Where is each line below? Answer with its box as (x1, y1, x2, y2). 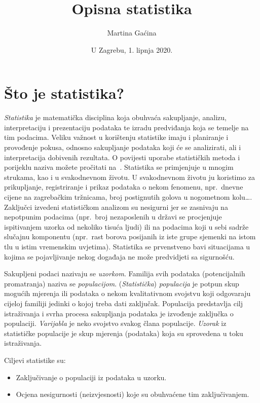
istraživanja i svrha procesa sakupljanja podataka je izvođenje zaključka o (4, 308, 234, 318)
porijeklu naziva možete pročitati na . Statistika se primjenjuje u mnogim (4, 162, 234, 172)
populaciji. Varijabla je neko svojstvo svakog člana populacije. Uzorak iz (4, 318, 227, 328)
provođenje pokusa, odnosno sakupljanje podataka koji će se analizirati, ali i (4, 142, 241, 153)
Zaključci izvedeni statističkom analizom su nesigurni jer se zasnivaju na (4, 201, 228, 212)
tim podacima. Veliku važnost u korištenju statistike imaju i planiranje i (4, 132, 229, 142)
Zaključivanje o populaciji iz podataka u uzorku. (16, 372, 167, 382)
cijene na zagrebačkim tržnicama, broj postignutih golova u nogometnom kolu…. (4, 192, 252, 202)
